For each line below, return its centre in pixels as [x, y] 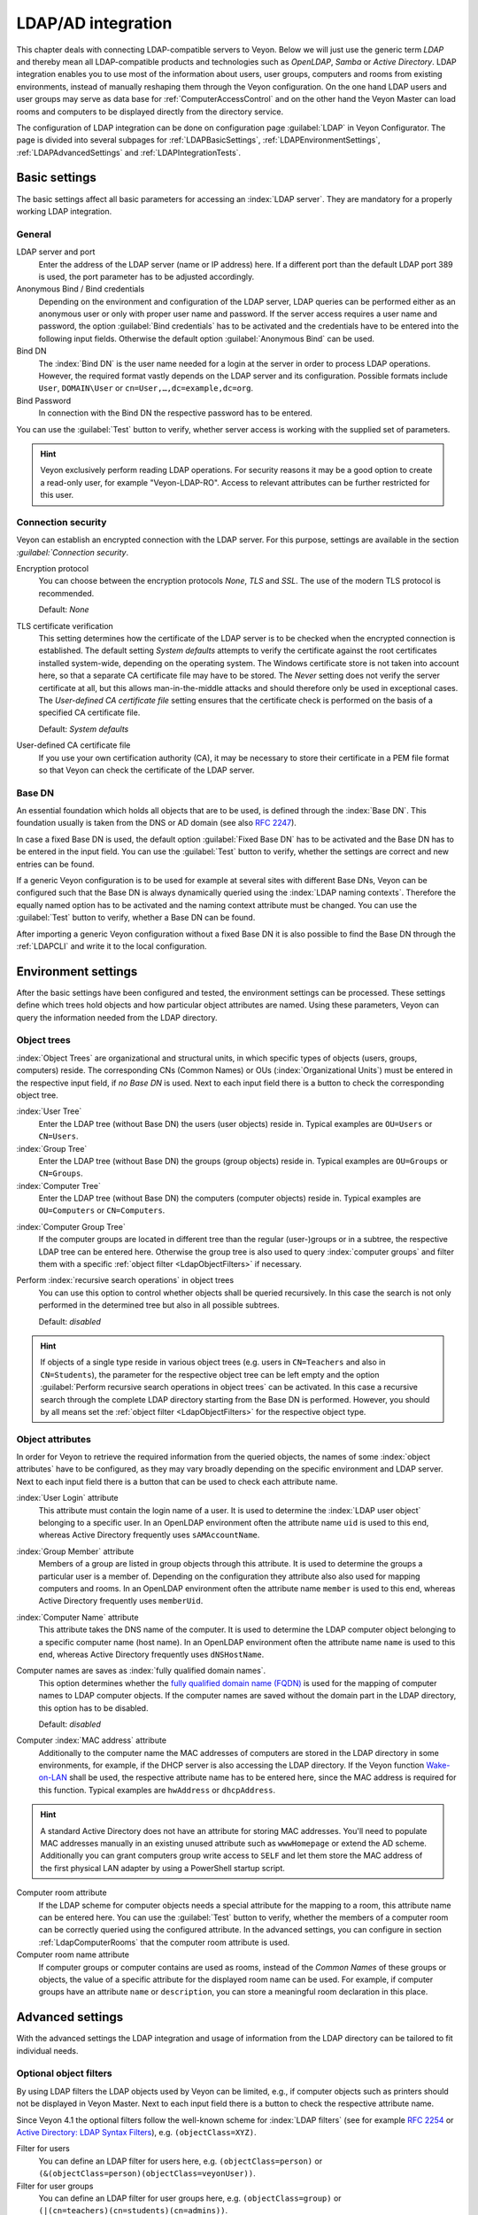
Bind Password [44, 400]
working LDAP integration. [64, 211]
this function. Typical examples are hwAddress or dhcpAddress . [157, 1790]
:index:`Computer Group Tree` [71, 1226]
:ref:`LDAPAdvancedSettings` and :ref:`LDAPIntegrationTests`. [129, 152]
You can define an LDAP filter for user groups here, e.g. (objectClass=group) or [190, 2198]
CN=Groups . [61, 1173]
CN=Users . [58, 1136]
